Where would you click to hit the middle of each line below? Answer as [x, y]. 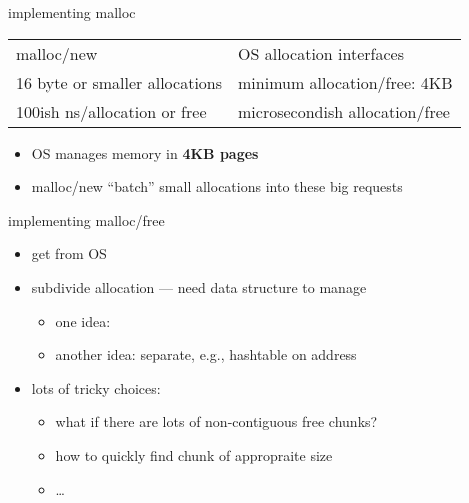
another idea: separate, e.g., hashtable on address [206, 354]
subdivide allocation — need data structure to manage [199, 286]
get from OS [69, 253]
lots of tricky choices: [96, 387]
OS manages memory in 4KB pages [145, 152]
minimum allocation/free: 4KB [345, 82]
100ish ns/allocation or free [111, 111]
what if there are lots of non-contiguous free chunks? [216, 421]
